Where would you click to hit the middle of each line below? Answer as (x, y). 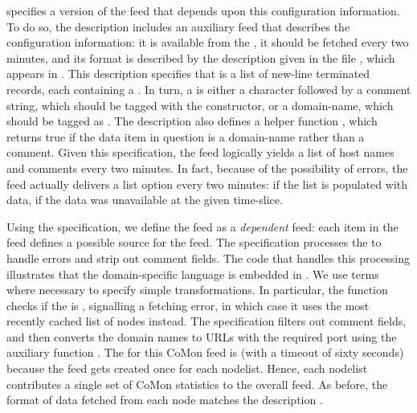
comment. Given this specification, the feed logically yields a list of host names (200, 152)
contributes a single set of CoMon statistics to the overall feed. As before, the (197, 384)
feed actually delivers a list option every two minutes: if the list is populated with (207, 184)
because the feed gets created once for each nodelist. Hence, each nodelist (187, 368)
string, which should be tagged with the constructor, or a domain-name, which (200, 105)
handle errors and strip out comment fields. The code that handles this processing (208, 258)
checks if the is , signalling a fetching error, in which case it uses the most (188, 305)
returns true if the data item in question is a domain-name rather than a (186, 136)
